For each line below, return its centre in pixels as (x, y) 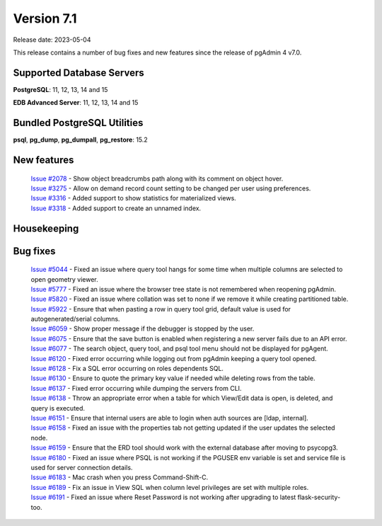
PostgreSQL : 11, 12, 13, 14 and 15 (60, 89)
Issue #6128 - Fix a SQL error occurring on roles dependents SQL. (127, 369)
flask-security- (319, 497)
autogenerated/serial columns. (75, 319)
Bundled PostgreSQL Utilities (78, 123)
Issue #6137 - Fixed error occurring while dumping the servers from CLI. (136, 388)
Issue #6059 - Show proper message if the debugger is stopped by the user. (143, 328)
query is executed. (58, 408)
